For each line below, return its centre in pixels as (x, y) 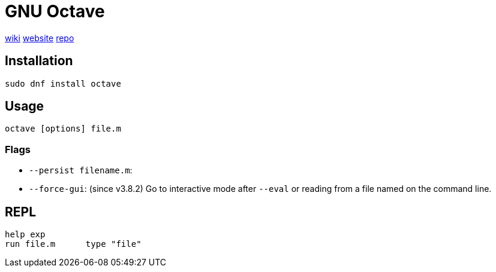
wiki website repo (40, 38)
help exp (25, 235)
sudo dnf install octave (63, 83)
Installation (39, 61)
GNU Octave (55, 11)
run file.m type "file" (73, 244)
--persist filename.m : (81, 170)
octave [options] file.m (63, 129)
